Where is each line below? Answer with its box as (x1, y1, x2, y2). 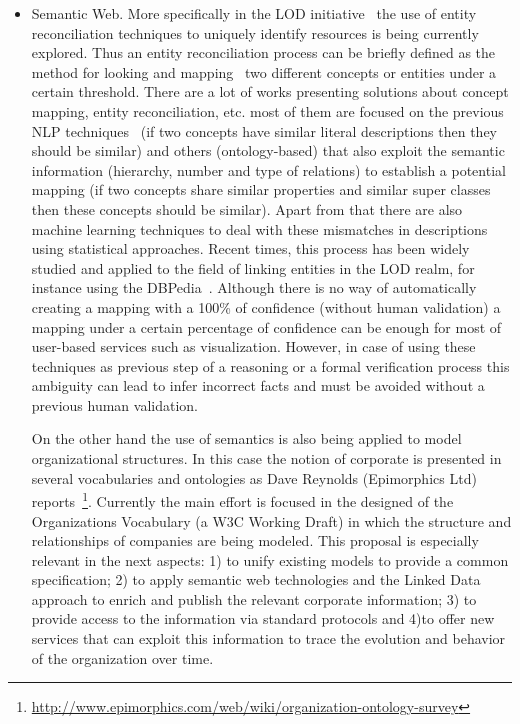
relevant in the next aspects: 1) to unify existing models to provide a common (31, 549, 509, 570)
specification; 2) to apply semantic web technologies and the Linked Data (31, 569, 481, 590)
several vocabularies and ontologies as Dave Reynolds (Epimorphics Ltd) (31, 467, 477, 488)
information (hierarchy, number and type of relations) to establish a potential (31, 159, 506, 180)
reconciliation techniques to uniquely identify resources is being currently (31, 22, 479, 43)
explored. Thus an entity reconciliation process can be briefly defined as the (31, 42, 496, 63)
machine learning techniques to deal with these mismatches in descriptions (31, 218, 488, 239)
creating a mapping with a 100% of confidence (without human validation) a (31, 296, 501, 317)
